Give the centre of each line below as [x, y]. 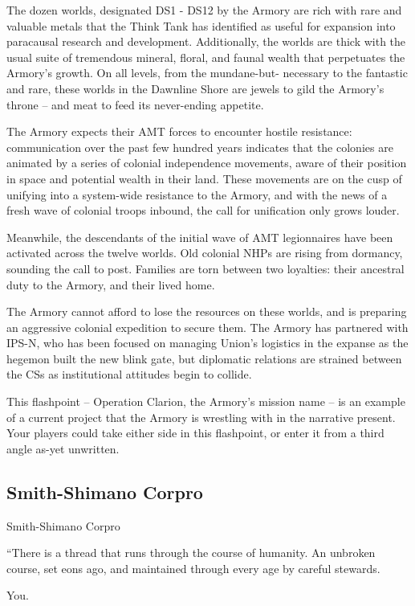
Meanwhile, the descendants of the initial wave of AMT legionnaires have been [200, 237]
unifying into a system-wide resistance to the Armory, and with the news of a [197, 194]
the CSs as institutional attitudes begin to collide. [129, 374]
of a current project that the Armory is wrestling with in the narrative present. [201, 417]
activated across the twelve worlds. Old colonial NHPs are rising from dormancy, [205, 253]
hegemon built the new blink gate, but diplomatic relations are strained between [204, 358]
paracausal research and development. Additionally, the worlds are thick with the [206, 41]
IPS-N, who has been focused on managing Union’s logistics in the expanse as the [207, 343]
